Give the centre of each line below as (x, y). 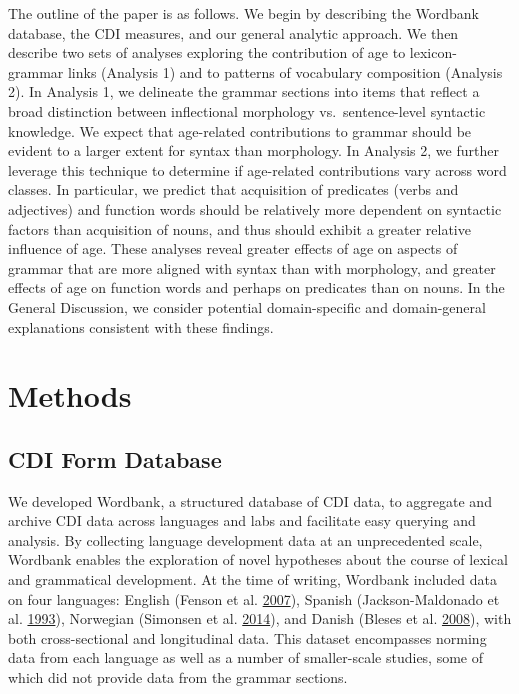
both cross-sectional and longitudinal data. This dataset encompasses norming (247, 637)
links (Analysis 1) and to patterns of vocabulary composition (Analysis (285, 71)
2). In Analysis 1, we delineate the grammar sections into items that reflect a (244, 91)
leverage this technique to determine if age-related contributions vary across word (257, 169)
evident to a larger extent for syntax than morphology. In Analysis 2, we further (253, 150)
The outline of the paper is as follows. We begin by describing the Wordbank (244, 13)
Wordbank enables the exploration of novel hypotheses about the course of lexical (258, 559)
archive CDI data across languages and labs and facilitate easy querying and (242, 520)
